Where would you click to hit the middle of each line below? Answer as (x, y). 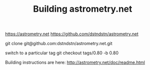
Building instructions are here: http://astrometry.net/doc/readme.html (75, 63)
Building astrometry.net (83, 9)
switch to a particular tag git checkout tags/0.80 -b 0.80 (62, 53)
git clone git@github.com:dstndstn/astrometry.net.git (59, 44)
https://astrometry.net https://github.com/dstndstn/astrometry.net (72, 34)
